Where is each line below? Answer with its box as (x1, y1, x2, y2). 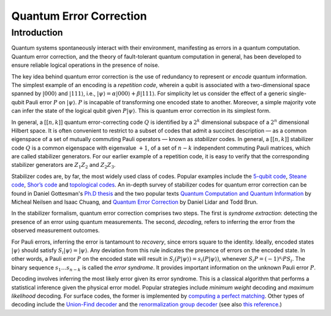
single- (289, 90, 306, 98)
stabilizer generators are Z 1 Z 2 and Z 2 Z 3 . (11, 161, 116, 170)
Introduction (11, 27, 63, 38)
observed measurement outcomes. (11, 227, 101, 234)
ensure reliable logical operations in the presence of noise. (11, 61, 159, 69)
